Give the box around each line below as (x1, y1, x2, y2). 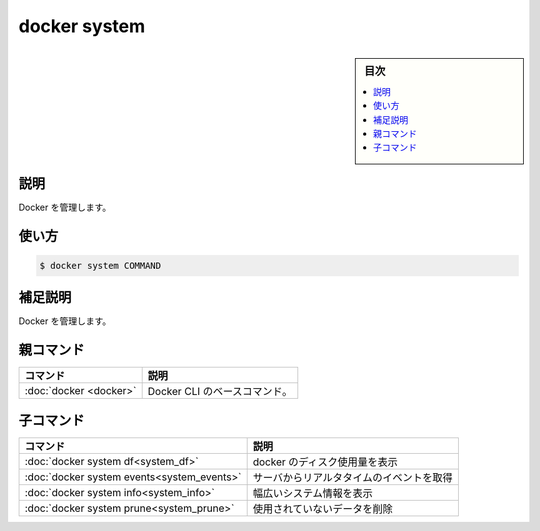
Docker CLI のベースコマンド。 (147, 385, 293, 399)
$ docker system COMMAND (39, 260, 162, 271)
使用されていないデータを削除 (252, 501, 394, 515)
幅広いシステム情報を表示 (252, 486, 374, 500)
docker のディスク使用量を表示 (252, 455, 399, 469)
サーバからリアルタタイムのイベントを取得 (252, 470, 454, 484)
